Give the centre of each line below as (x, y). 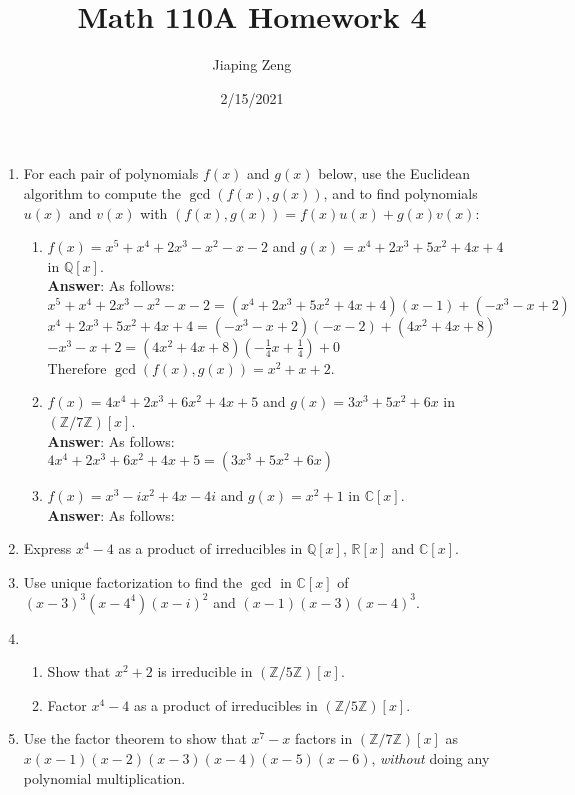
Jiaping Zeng (252, 64)
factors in (324, 738)
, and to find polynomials (400, 192)
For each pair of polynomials (111, 173)
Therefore (77, 367)
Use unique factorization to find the (133, 582)
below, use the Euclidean (394, 173)
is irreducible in (205, 671)
